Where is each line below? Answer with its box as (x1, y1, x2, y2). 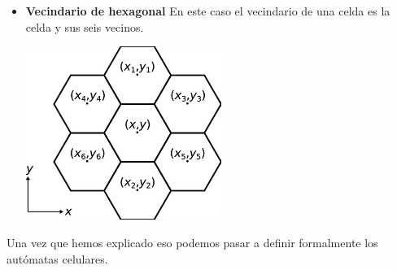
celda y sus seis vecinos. (25, 18, 144, 35)
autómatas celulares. (7, 250, 108, 267)
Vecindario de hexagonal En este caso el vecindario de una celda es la (25, 2, 390, 19)
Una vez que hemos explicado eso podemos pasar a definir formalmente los (7, 234, 378, 251)
